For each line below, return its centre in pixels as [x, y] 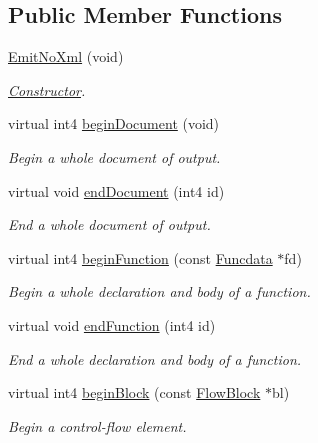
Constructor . [47, 89]
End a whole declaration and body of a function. [155, 358]
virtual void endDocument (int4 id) [116, 190]
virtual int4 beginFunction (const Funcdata [140, 257]
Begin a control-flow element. [97, 425]
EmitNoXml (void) [66, 56]
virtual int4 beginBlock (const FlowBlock [134, 392]
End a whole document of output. [109, 224]
